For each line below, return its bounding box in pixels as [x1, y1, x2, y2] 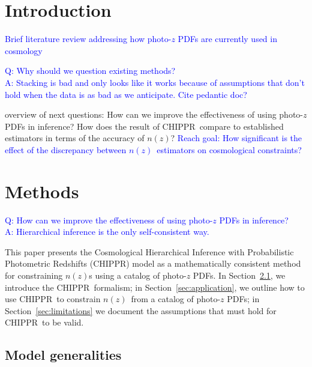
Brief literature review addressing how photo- [5, 32, 172, 45]
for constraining [5, 268, 63, 281]
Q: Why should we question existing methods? [5, 64, 176, 77]
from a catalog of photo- [131, 293, 221, 305]
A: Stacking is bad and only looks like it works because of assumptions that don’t [5, 76, 305, 88]
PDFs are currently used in [178, 32, 277, 45]
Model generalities [5, 345, 122, 364]
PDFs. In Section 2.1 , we [193, 268, 286, 281]
